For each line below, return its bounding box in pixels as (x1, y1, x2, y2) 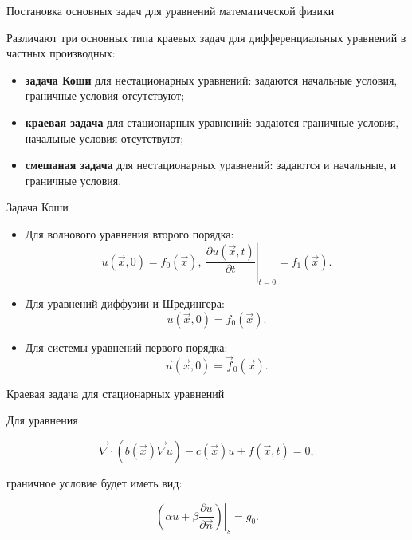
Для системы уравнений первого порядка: (25, 338, 228, 355)
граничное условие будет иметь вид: (6, 474, 182, 491)
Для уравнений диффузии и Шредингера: (25, 295, 225, 312)
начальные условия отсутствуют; (25, 129, 184, 146)
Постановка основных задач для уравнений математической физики (6, 2, 335, 18)
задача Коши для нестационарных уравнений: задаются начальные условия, (25, 71, 398, 88)
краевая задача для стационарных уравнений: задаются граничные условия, (25, 113, 399, 130)
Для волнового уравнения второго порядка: (25, 225, 234, 242)
